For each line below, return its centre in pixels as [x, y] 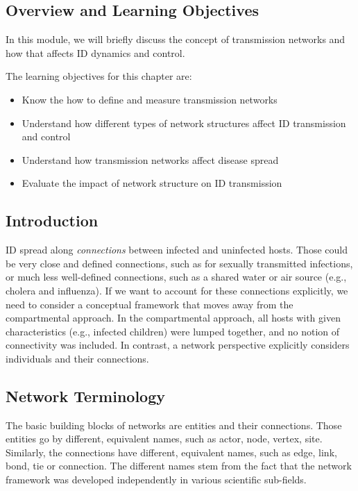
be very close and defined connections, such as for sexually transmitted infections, [179, 263]
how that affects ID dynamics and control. [95, 52]
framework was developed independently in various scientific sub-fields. [156, 480]
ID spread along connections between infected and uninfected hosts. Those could [177, 250]
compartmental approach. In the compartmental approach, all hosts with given [173, 318]
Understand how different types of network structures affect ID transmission [184, 123]
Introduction [52, 220]
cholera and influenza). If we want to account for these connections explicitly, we [177, 290]
